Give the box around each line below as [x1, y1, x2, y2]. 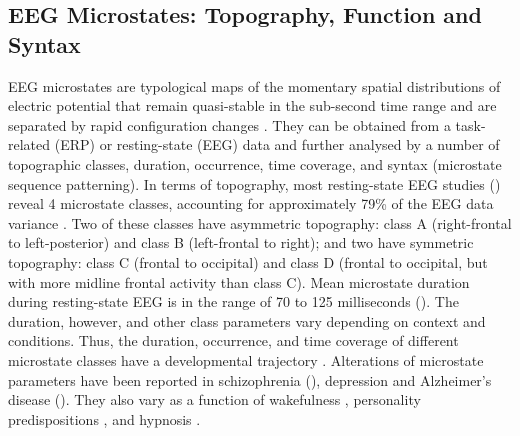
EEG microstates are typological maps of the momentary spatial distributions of [8, 75, 501, 96]
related [8, 134, 51, 155]
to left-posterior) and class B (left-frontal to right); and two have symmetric [8, 232, 474, 253]
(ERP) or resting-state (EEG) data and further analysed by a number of [54, 134, 500, 155]
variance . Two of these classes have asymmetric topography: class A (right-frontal [8, 212, 512, 233]
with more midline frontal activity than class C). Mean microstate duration [8, 271, 470, 292]
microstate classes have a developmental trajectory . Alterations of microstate [8, 349, 484, 370]
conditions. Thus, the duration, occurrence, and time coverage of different [8, 330, 459, 351]
